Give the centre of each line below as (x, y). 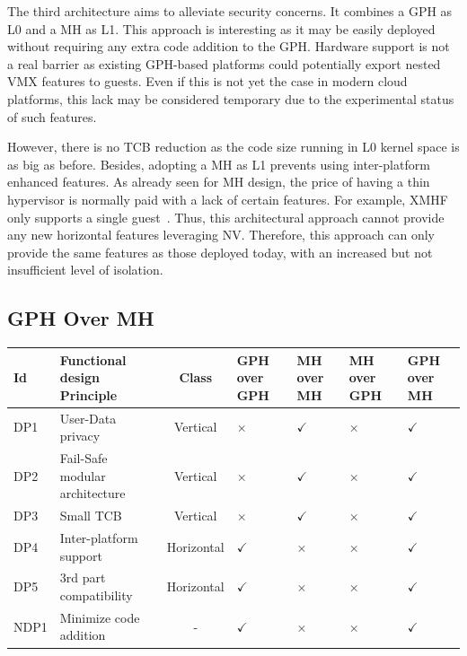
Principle (88, 394)
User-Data (88, 418)
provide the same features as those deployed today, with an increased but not (220, 252)
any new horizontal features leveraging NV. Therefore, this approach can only (221, 235)
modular (83, 475)
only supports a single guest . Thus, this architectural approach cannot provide (226, 217)
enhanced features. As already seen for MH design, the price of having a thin (219, 182)
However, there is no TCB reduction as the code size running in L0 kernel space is (233, 147)
